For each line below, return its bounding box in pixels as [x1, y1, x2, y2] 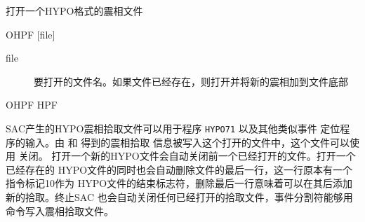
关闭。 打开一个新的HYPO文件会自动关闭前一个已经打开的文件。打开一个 [18, 148, 356, 163]
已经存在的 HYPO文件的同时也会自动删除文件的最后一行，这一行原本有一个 [6, 162, 353, 176]
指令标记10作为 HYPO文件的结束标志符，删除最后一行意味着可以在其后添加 [6, 176, 353, 190]
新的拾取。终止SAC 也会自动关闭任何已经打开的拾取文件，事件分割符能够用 [6, 190, 353, 204]
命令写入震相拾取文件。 [6, 203, 114, 218]
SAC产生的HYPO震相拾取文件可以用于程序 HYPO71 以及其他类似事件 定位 [6, 120, 340, 135]
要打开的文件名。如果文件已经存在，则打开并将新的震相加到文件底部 [34, 74, 348, 88]
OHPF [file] [6, 27, 55, 41]
